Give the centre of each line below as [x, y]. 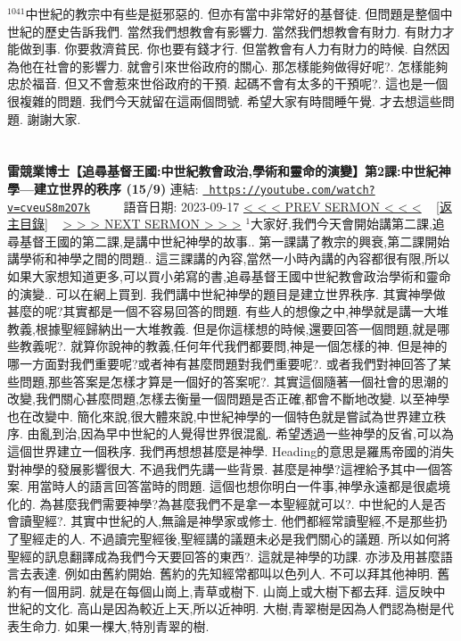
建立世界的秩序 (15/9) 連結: [116, 188]
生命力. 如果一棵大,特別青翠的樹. [114, 625]
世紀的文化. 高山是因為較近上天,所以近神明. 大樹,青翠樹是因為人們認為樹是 [224, 608]
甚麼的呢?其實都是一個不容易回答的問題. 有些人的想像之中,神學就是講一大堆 [228, 311]
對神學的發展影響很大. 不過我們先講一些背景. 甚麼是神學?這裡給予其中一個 [224, 468]
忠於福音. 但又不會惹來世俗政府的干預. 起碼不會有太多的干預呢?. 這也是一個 [228, 83]
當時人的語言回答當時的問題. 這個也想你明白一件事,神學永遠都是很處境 [245, 486]
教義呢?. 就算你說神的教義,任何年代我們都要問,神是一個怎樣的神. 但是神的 [233, 346]
